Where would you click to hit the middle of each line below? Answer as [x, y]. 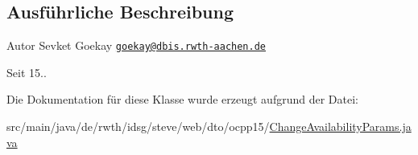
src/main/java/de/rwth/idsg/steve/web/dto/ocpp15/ [138, 126]
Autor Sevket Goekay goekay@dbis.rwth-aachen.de [136, 45]
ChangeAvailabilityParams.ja [340, 126]
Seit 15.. [27, 72]
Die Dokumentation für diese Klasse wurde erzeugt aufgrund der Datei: [182, 99]
